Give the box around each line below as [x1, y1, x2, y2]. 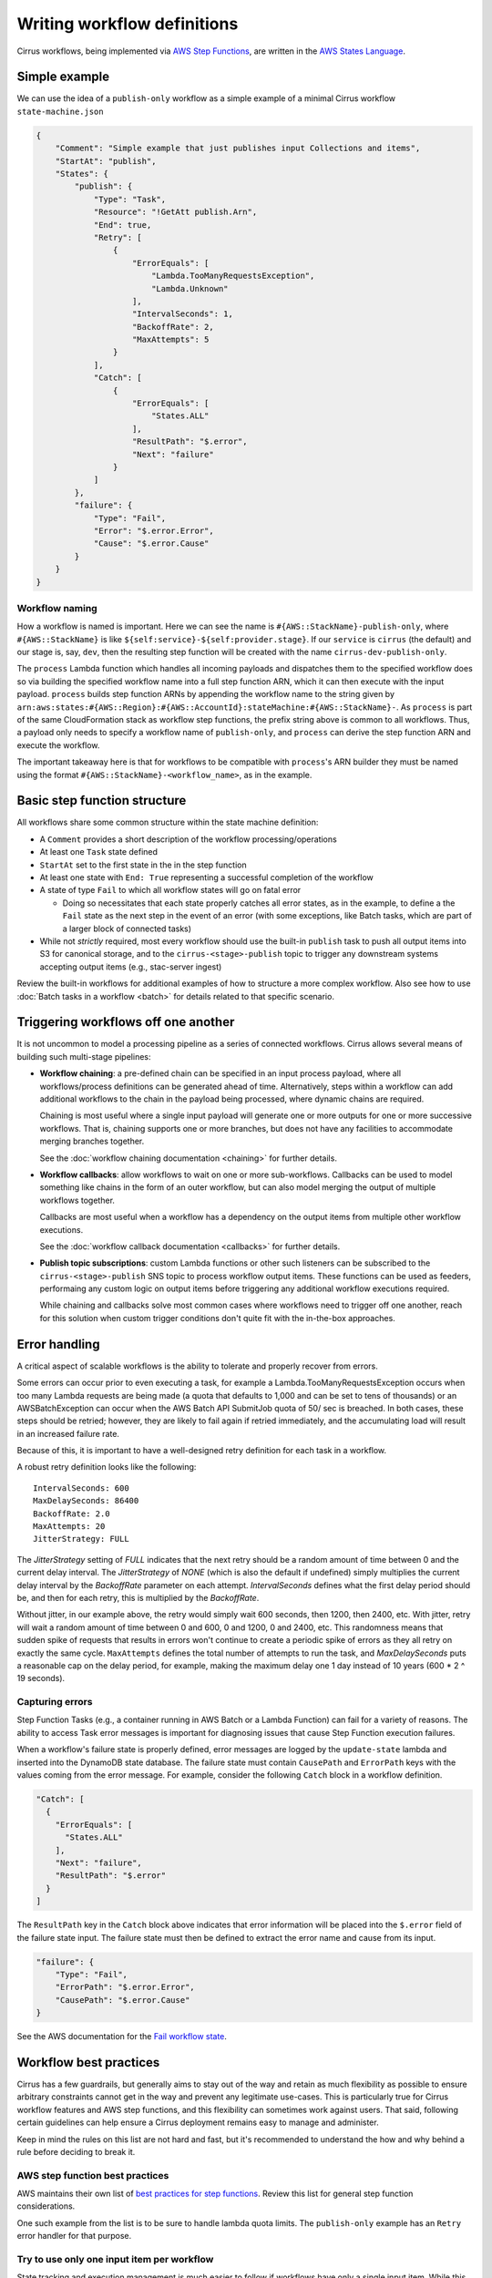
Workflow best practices [16, 2055, 160, 2070]
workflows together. [39, 1195, 116, 1206]
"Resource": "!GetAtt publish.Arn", [93, 207, 258, 218]
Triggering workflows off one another [16, 1014, 235, 1030]
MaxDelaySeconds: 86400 [33, 1495, 139, 1506]
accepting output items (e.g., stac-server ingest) [39, 961, 222, 972]
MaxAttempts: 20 [33, 1522, 106, 1532]
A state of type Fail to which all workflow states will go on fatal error [39, 885, 302, 896]
